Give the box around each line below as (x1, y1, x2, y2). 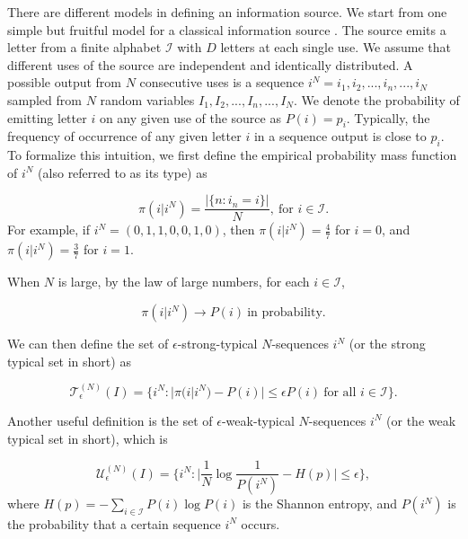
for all (323, 385, 357, 399)
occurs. (241, 514, 280, 533)
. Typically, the (346, 108, 430, 127)
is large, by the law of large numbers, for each (57, 272, 310, 291)
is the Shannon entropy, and (242, 494, 397, 513)
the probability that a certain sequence (7, 514, 221, 533)
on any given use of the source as (99, 108, 281, 127)
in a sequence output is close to (253, 127, 427, 146)
